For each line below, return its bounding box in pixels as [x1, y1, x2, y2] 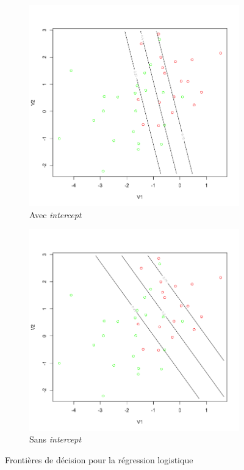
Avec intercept [29, 208, 82, 221]
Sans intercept [29, 433, 82, 446]
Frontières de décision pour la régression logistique [5, 453, 193, 466]
